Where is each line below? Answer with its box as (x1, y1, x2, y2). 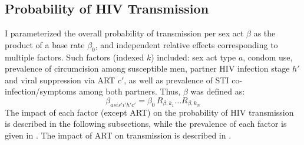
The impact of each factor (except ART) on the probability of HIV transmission (5, 106, 294, 118)
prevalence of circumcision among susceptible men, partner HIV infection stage (5, 62, 290, 75)
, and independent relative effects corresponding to (95, 38, 278, 50)
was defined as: (190, 85, 245, 97)
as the (253, 27, 276, 39)
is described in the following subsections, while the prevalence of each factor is (5, 117, 287, 130)
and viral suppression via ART (5, 73, 115, 86)
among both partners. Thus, (79, 85, 181, 97)
